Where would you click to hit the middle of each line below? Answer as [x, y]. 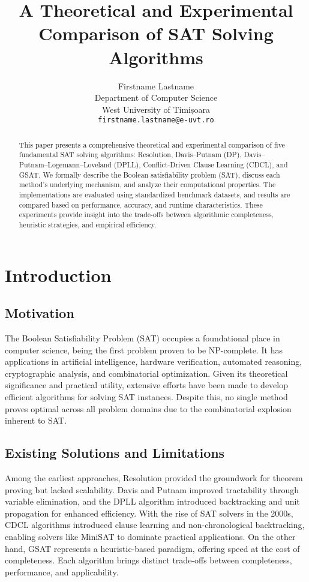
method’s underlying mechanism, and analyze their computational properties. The [147, 184]
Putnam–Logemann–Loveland [65, 165]
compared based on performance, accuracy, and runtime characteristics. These [141, 204]
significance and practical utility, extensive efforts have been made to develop [147, 385]
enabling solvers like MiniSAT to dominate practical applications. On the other [150, 536]
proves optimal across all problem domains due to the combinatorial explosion [148, 408]
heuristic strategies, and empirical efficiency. [88, 224]
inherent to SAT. [36, 420]
